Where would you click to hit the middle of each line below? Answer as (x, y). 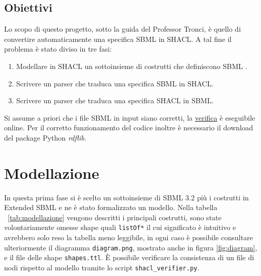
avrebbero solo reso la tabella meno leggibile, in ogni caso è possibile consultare (129, 237)
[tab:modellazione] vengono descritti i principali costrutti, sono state (115, 217)
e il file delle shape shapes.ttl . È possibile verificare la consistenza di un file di (129, 257)
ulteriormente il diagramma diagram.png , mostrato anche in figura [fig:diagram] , (131, 247)
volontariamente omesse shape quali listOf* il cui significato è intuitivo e (120, 227)
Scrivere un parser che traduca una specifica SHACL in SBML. (115, 100)
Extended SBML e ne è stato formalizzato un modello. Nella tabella (111, 207)
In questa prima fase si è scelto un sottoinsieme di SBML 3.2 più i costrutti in (127, 197)
